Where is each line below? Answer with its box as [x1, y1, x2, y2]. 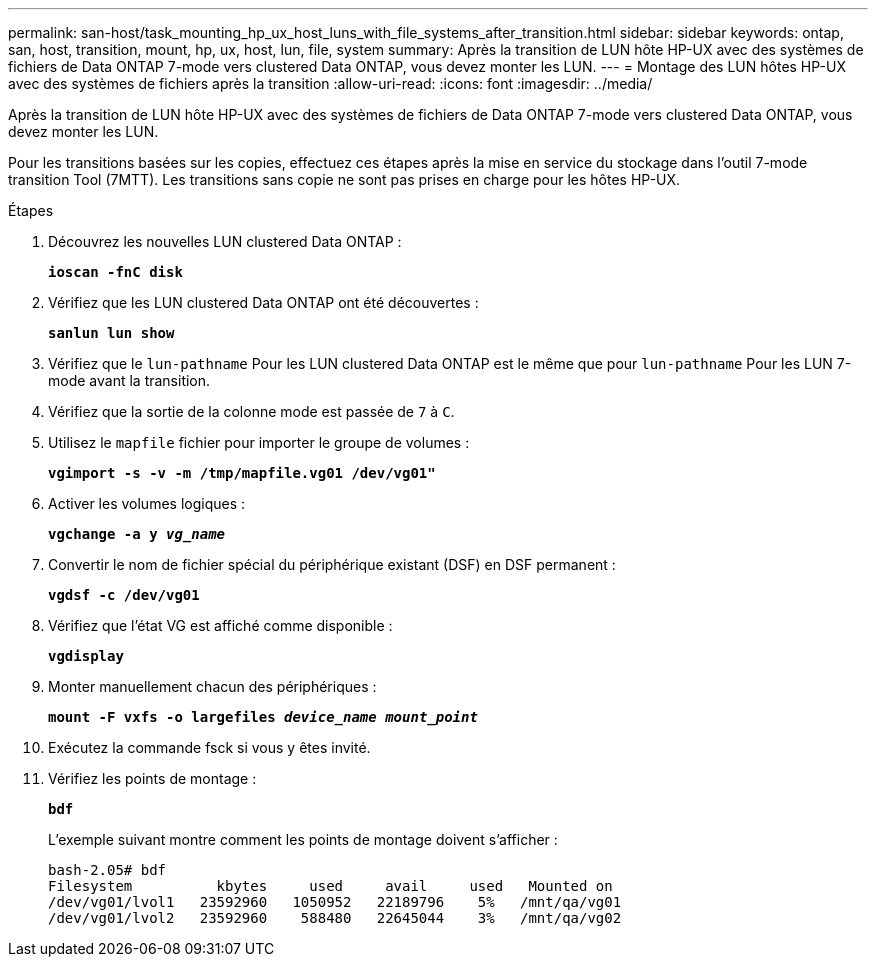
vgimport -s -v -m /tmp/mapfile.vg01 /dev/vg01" [48, 465, 436, 481]
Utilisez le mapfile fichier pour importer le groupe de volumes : [48, 434, 470, 451]
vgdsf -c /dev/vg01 [48, 587, 200, 603]
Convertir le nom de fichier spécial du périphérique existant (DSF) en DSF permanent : [48, 556, 616, 573]
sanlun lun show [48, 325, 175, 341]
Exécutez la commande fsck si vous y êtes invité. [48, 739, 371, 756]
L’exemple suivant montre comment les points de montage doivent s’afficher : [48, 831, 558, 848]
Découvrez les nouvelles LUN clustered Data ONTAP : [48, 233, 402, 250]
